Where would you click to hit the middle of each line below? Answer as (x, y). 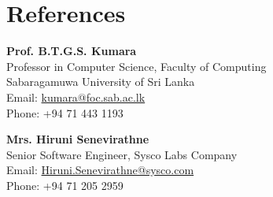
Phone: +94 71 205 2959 (65, 185)
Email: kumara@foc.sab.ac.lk (76, 97)
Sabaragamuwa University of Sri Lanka (101, 82)
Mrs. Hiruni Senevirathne (78, 139)
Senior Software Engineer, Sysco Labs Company (122, 154)
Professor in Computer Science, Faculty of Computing (136, 66)
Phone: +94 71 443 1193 (65, 112)
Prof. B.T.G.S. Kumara (72, 51)
